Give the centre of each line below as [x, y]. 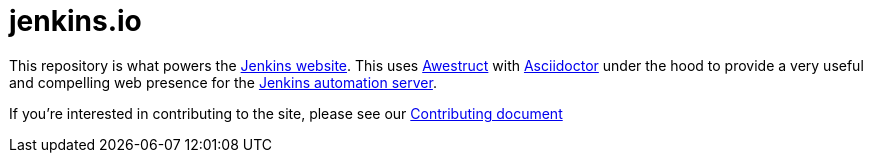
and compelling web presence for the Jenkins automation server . [223, 82]
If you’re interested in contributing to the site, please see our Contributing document [286, 113]
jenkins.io [75, 21]
